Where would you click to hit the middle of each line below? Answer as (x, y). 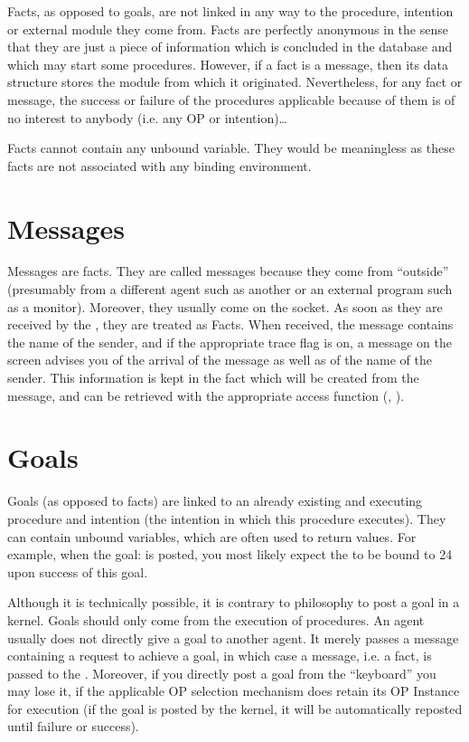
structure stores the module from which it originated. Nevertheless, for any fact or (235, 82)
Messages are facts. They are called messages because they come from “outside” (228, 271)
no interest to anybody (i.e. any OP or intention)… (147, 117)
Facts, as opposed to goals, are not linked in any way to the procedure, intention (230, 11)
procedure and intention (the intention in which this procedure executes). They (227, 518)
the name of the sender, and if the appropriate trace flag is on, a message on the (230, 342)
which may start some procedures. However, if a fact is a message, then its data (228, 64)
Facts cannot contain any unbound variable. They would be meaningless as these (231, 148)
